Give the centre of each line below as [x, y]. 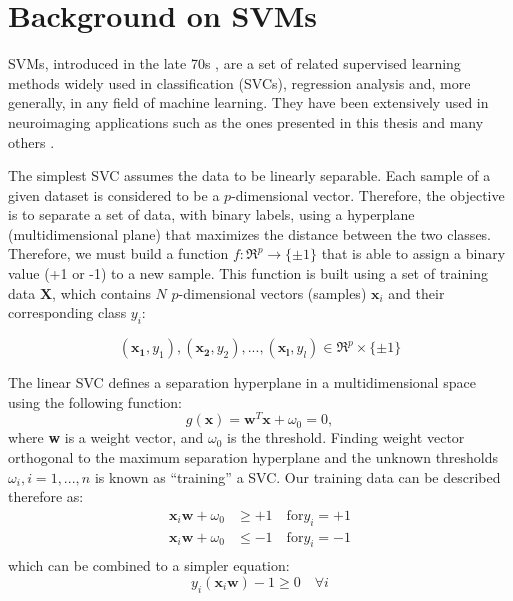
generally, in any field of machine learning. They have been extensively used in [248, 102]
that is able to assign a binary [413, 253]
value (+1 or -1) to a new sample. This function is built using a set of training [248, 273]
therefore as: [46, 496]
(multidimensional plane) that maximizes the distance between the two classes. [250, 233]
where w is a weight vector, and [106, 437]
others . [31, 141]
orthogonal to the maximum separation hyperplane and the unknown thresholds [253, 456]
